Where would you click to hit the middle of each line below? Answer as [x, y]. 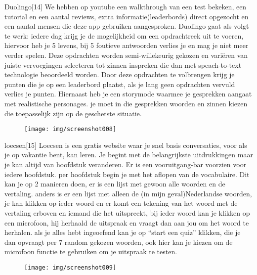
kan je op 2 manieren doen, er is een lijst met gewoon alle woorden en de [115, 184]
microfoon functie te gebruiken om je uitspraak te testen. [91, 252]
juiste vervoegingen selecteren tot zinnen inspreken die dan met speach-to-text [123, 65]
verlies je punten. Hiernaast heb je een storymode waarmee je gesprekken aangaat [128, 94]
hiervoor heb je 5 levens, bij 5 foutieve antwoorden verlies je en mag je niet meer [127, 45]
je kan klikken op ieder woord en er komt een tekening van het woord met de [121, 203]
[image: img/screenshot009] [70, 267]
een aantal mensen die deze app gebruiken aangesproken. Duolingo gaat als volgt [127, 26]
